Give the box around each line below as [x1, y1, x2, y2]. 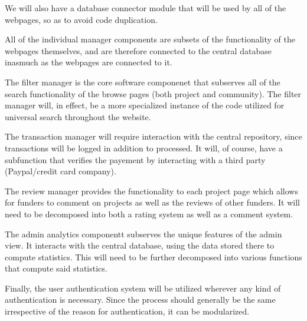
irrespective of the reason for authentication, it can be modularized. [5, 305, 250, 317]
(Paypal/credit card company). [5, 165, 116, 177]
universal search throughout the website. [5, 110, 151, 123]
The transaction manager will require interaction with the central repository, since [5, 130, 302, 143]
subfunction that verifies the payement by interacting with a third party [5, 153, 266, 166]
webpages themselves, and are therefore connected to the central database [5, 44, 272, 57]
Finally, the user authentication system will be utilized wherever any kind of [5, 282, 281, 294]
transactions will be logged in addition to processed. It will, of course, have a [5, 141, 283, 154]
